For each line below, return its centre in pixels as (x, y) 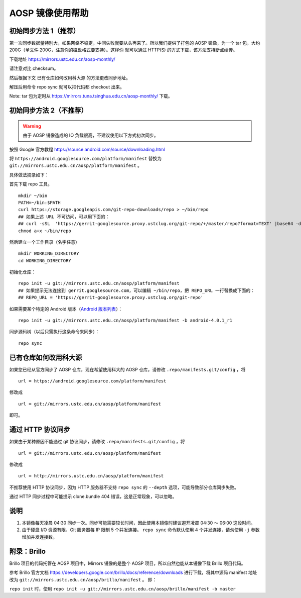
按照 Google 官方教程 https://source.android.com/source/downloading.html (87, 149)
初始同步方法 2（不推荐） (48, 111)
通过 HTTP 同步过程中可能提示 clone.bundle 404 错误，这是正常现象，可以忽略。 (93, 496)
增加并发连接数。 (39, 537)
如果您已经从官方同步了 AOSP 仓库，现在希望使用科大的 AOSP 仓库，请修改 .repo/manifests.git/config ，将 (127, 369)
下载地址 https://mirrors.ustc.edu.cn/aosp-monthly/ (62, 59)
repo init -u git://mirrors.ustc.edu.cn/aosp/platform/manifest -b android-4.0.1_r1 (125, 321)
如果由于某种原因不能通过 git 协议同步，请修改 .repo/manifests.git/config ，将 (97, 442)
